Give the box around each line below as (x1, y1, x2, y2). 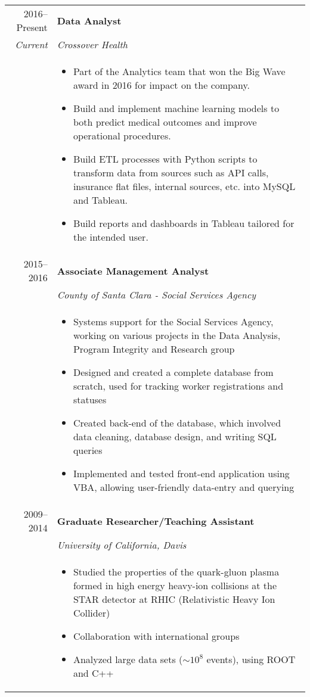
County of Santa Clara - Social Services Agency (57, 288, 256, 301)
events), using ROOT (206, 652, 296, 666)
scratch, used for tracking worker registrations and (73, 379, 284, 393)
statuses (73, 393, 107, 406)
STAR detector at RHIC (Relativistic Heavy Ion (73, 592, 275, 606)
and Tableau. (73, 193, 128, 207)
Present (16, 20, 48, 34)
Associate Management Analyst (57, 263, 209, 278)
